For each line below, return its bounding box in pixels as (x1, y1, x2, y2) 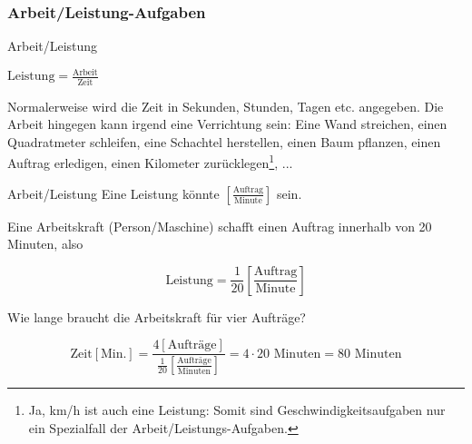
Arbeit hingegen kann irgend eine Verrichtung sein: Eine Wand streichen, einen (7, 114, 447, 133)
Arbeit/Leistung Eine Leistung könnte (7, 183, 220, 202)
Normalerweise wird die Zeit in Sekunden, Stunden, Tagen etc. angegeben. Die (7, 96, 444, 115)
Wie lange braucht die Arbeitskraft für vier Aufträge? (7, 307, 306, 326)
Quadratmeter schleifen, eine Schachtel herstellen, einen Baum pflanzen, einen (7, 132, 441, 151)
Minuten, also (7, 234, 84, 253)
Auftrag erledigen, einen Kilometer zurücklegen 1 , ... (7, 151, 293, 173)
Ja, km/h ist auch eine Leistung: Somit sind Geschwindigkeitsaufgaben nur (28, 400, 446, 419)
